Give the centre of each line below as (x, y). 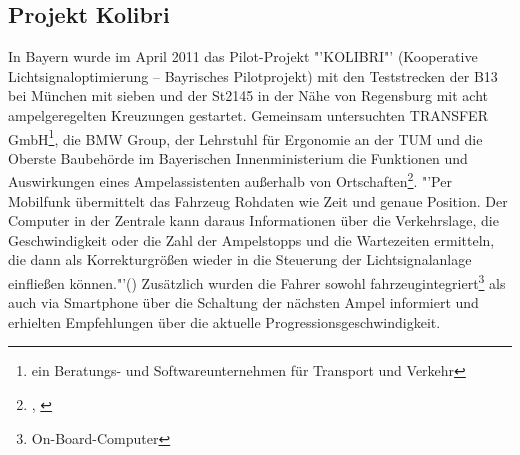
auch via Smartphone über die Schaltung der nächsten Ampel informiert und (243, 302)
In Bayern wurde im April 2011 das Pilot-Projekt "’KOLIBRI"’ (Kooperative (243, 56)
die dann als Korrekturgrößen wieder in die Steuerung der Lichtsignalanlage (240, 259)
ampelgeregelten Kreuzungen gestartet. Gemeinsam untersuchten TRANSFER (248, 114)
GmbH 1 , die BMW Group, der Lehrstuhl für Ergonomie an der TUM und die (245, 137)
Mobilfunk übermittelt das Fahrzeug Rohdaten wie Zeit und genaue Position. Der (258, 200)
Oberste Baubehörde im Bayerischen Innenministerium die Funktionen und (238, 157)
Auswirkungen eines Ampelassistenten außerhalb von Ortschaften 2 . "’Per (230, 180)
